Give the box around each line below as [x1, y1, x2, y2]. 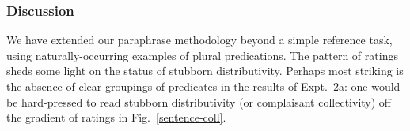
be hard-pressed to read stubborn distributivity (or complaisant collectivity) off [6, 93, 391, 110]
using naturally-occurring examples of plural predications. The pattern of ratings [6, 47, 398, 63]
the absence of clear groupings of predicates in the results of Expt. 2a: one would [6, 78, 401, 94]
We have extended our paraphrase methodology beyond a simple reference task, [6, 32, 393, 48]
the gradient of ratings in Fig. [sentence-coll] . [6, 109, 226, 125]
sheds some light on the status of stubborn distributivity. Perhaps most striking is [6, 62, 404, 79]
